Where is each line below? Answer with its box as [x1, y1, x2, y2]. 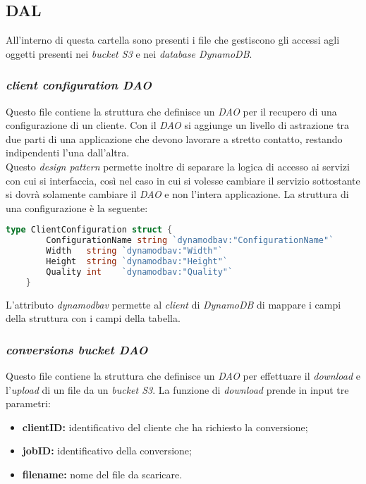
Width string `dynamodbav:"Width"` [46, 246, 223, 256]
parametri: [6, 396, 51, 411]
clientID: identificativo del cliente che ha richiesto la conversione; [22, 419, 308, 434]
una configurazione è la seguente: [6, 200, 148, 215]
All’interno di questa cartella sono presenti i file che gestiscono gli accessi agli [6, 32, 340, 47]
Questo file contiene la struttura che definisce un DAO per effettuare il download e [6, 368, 360, 383]
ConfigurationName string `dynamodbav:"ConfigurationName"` [46, 235, 334, 246]
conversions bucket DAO [6, 340, 148, 358]
